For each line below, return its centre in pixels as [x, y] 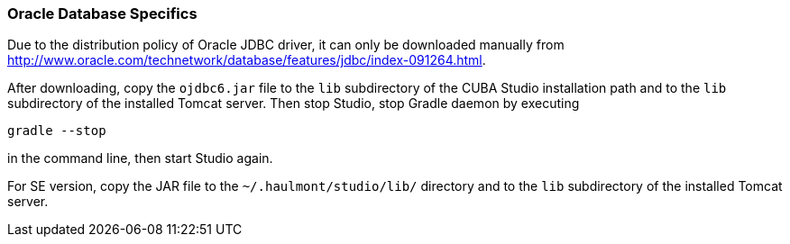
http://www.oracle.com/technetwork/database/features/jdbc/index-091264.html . [247, 60]
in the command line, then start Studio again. [140, 158]
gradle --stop [57, 131]
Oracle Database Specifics [102, 14]
